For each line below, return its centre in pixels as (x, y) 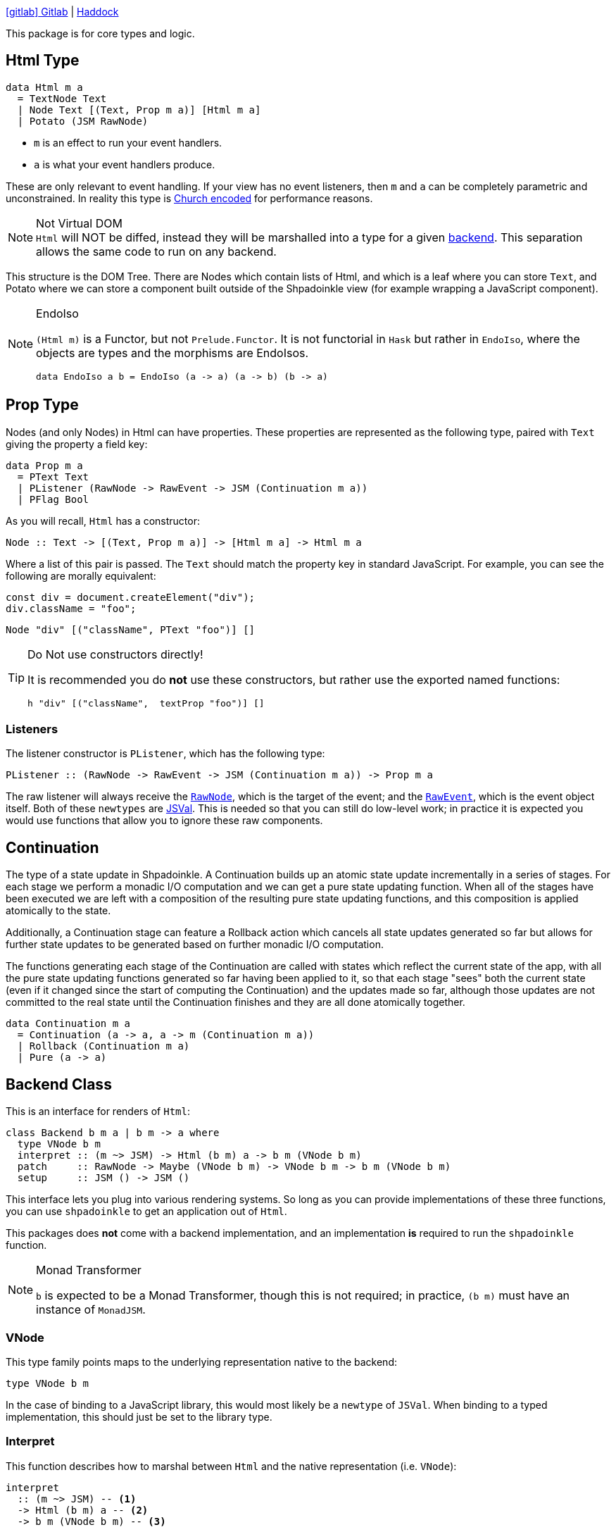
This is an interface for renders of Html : (98, 1111)
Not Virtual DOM (79, 223)
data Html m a (44, 87)
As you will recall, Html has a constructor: (103, 521)
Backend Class (59, 1084)
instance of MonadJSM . (91, 1310)
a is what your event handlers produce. (125, 164)
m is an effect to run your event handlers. (128, 142)
